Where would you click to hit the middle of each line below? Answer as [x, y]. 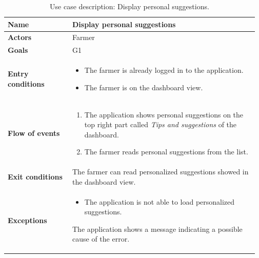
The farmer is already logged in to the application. [164, 70]
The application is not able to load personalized [160, 201]
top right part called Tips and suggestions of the [161, 124]
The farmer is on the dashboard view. [144, 87]
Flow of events [34, 133]
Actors [20, 37]
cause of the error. [101, 239]
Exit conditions [35, 176]
